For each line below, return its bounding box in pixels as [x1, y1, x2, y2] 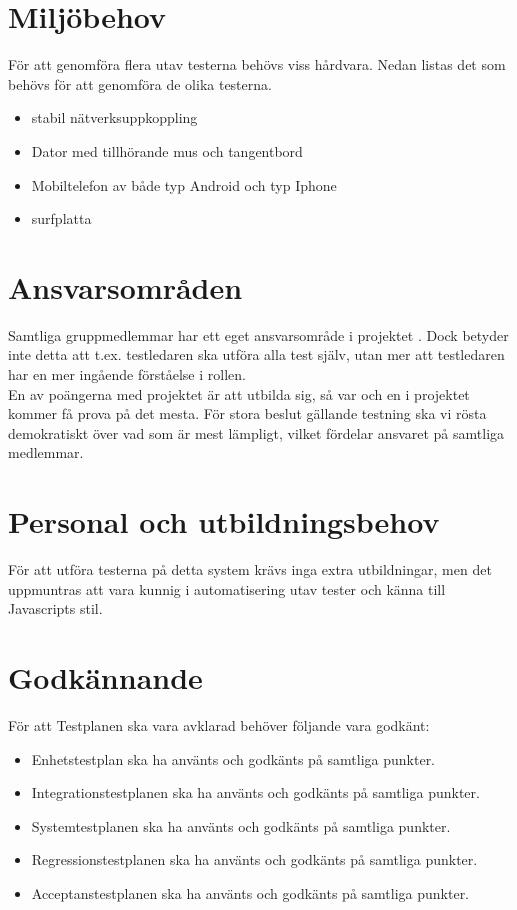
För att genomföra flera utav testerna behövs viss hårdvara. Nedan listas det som [8, 54, 506, 75]
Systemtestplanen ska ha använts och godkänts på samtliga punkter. [31, 815, 451, 836]
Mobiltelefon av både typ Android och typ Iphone [31, 174, 337, 195]
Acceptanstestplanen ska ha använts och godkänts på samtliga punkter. [31, 882, 470, 903]
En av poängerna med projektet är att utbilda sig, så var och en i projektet [8, 383, 470, 404]
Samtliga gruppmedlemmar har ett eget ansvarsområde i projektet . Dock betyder [8, 324, 509, 345]
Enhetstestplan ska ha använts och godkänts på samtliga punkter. [31, 748, 436, 769]
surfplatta [31, 208, 92, 229]
